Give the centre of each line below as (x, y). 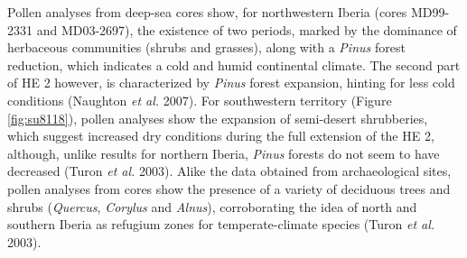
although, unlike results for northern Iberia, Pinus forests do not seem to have (224, 153)
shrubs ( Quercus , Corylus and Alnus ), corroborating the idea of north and (212, 206)
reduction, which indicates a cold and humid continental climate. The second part (234, 64)
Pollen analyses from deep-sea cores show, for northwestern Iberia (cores (207, 12)
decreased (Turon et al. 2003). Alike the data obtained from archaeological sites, (229, 171)
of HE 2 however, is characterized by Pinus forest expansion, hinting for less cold (231, 83)
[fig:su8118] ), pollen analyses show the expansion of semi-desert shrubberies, (218, 118)
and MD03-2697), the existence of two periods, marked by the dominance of (247, 29)
